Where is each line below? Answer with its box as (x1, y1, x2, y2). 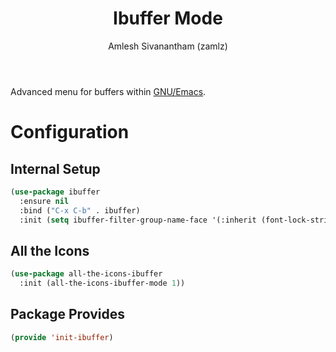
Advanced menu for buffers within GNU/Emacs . (10, 85, 207, 97)
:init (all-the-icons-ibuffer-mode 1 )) (19, 278, 186, 289)
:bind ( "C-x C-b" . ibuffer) (19, 205, 141, 216)
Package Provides (10, 306, 125, 323)
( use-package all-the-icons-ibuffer (10, 269, 163, 279)
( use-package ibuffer (10, 187, 101, 197)
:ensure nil (19, 196, 70, 206)
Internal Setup (10, 160, 101, 177)
